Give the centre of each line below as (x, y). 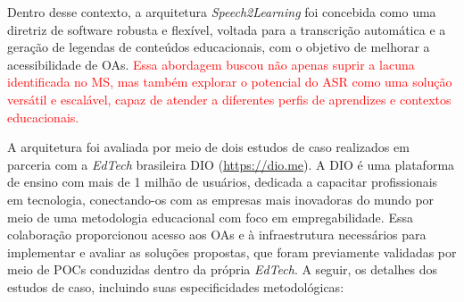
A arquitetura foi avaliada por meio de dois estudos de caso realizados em (208, 147)
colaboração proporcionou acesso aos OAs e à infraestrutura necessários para (217, 235)
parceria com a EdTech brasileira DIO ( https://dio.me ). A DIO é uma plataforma (231, 164)
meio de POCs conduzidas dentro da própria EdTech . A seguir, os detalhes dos (223, 269)
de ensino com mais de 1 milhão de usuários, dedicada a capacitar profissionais (223, 182)
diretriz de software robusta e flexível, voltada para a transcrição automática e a (227, 29)
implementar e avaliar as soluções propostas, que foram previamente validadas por (232, 252)
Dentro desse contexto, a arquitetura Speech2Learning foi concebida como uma (222, 12)
